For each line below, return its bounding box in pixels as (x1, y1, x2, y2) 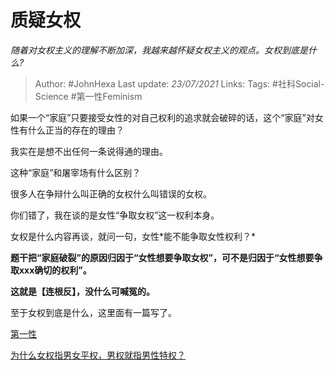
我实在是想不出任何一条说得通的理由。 (10, 145, 168, 157)
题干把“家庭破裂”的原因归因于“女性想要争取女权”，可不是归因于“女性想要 (10, 251, 315, 263)
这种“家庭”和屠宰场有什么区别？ (10, 166, 142, 178)
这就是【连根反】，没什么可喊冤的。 (10, 285, 155, 297)
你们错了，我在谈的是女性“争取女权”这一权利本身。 (10, 209, 220, 221)
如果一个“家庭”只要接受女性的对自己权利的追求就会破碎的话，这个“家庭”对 (10, 111, 315, 123)
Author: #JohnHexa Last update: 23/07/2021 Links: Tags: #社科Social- (34, 77, 325, 90)
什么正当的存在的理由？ (27, 124, 125, 136)
